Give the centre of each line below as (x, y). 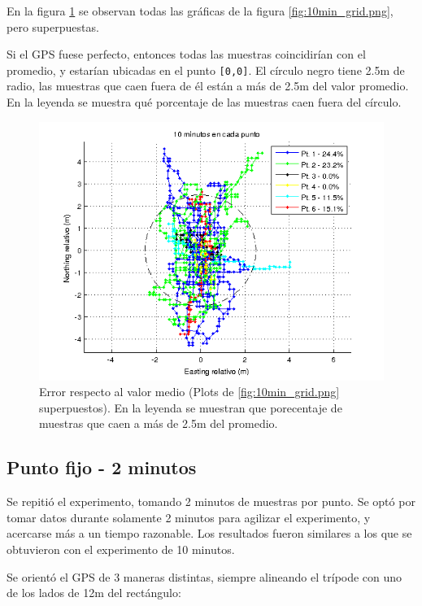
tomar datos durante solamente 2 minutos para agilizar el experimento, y (189, 517)
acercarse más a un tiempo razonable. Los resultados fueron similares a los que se (209, 533)
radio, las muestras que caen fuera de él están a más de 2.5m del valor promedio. (208, 86)
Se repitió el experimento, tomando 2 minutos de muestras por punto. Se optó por (211, 501)
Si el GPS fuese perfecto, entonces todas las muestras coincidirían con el (186, 54)
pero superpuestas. (53, 26)
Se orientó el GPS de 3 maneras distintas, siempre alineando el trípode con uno (204, 576)
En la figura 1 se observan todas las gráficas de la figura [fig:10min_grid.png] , (200, 11)
